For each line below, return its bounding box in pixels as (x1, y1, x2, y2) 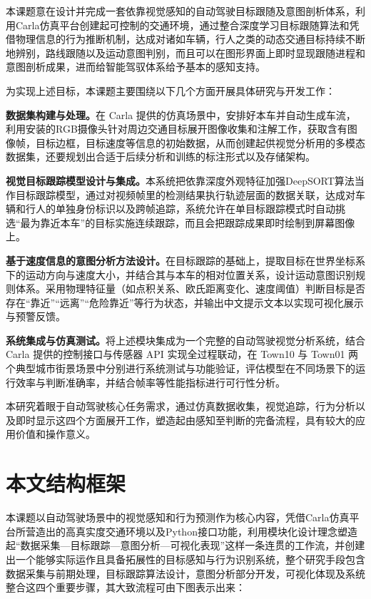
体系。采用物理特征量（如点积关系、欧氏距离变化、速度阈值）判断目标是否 (15, 281, 365, 296)
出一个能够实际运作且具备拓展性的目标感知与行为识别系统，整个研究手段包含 (6, 551, 365, 566)
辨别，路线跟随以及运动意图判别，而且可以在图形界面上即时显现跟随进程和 (15, 45, 365, 60)
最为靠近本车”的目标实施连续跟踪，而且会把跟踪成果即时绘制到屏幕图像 (20, 215, 355, 230)
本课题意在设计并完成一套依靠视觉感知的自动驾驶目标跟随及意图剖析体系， (6, 4, 355, 18)
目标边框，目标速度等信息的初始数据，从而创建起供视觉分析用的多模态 (35, 135, 365, 150)
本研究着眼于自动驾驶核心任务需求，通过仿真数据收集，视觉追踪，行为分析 (6, 399, 355, 414)
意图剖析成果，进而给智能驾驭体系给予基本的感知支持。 (6, 59, 265, 74)
